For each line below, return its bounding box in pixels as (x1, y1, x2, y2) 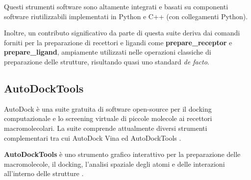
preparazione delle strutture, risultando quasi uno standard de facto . (4, 56, 209, 66)
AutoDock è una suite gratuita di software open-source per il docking (4, 103, 212, 114)
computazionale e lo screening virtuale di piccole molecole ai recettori (4, 113, 212, 123)
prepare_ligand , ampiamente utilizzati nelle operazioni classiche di (4, 47, 211, 57)
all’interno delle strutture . (4, 168, 84, 179)
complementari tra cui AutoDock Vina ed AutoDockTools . (4, 132, 181, 143)
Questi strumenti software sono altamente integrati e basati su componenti (4, 1, 228, 11)
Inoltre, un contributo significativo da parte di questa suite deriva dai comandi (4, 28, 240, 38)
